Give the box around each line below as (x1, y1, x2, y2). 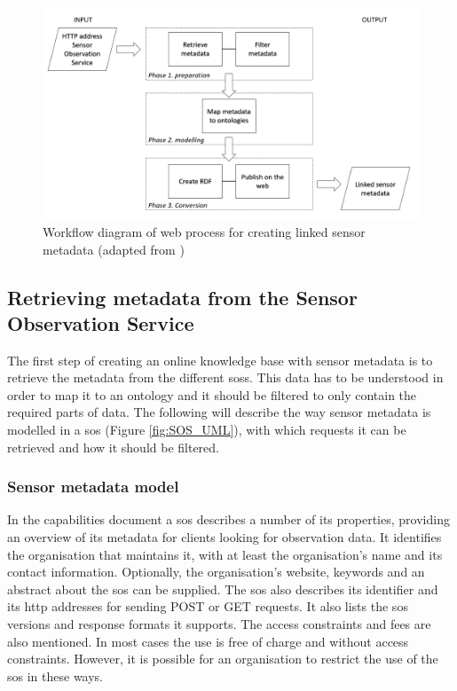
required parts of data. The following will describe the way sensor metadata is (7, 403, 431, 421)
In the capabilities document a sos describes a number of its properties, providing (7, 510, 450, 529)
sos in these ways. (7, 666, 104, 685)
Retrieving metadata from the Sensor (7, 283, 358, 310)
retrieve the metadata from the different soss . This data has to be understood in (7, 368, 444, 387)
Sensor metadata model (7, 475, 179, 498)
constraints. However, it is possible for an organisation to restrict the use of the (7, 649, 438, 668)
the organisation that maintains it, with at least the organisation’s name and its (7, 545, 443, 563)
